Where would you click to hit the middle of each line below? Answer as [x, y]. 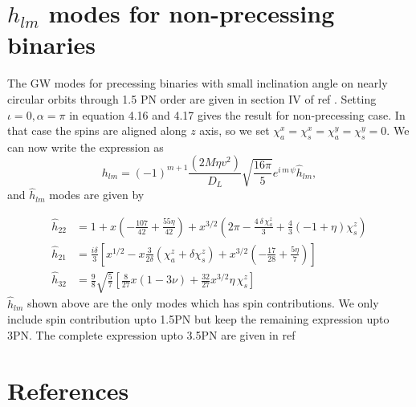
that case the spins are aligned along [97, 130]
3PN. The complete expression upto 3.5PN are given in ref [151, 334]
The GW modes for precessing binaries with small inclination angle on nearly [198, 83]
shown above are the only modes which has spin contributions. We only [203, 303]
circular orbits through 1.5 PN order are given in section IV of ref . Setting [192, 98]
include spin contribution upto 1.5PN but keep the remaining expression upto [198, 319]
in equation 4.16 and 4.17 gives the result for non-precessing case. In [237, 114]
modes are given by [97, 195]
